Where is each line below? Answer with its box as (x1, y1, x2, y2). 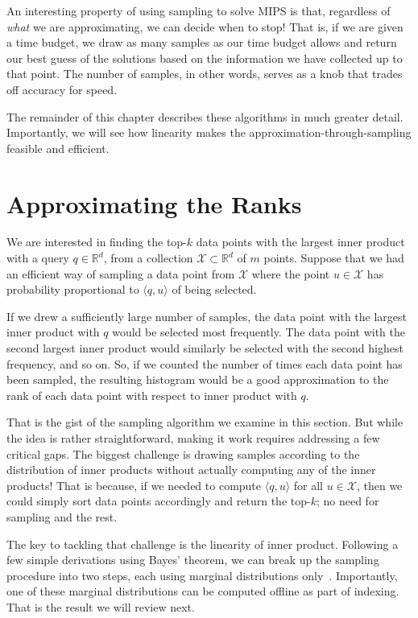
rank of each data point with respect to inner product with (6, 386, 297, 403)
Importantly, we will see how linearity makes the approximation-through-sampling (6, 124, 412, 141)
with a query (6, 249, 69, 266)
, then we (356, 476, 403, 493)
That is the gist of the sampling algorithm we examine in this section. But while (6, 414, 404, 431)
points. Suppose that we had (263, 249, 404, 266)
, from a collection (103, 249, 193, 266)
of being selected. (172, 281, 257, 298)
